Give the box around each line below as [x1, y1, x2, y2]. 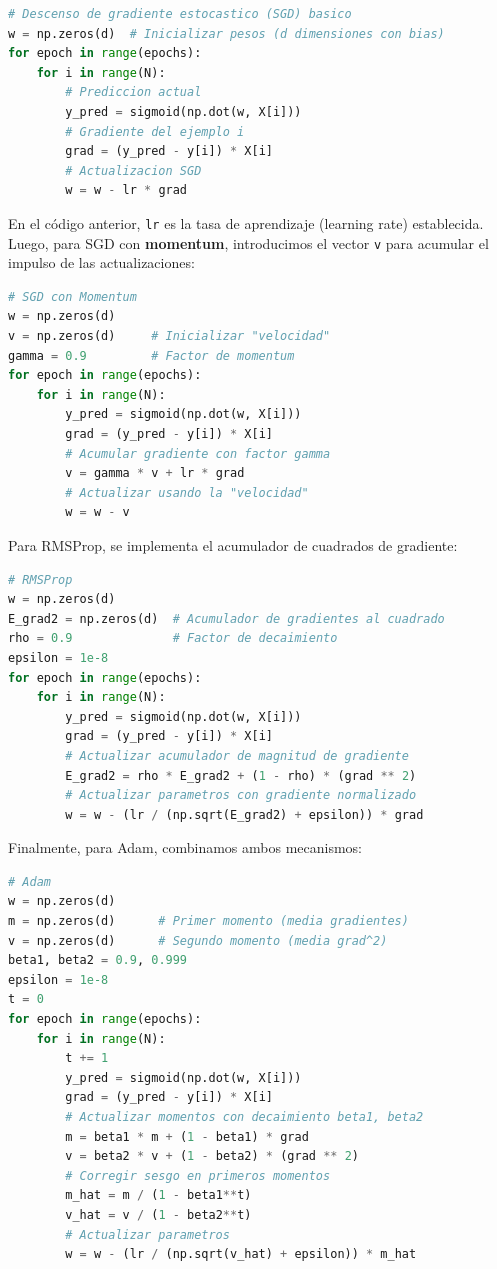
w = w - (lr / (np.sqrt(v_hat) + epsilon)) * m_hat [65, 1247, 417, 1262]
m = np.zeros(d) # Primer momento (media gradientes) [8, 914, 409, 929]
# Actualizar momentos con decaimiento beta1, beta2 [65, 1110, 424, 1124]
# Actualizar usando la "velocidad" [65, 485, 309, 500]
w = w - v [65, 505, 130, 520]
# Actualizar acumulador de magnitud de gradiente [65, 748, 409, 763]
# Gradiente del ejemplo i [65, 124, 245, 139]
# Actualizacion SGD [65, 163, 202, 178]
